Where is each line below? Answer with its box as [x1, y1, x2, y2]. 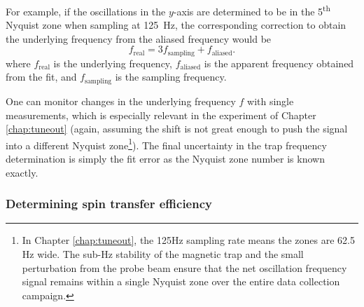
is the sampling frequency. [115, 69, 227, 84]
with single [247, 93, 294, 108]
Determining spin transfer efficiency [6, 195, 212, 212]
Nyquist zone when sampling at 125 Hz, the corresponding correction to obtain [6, 18, 346, 32]
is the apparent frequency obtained [204, 55, 354, 70]
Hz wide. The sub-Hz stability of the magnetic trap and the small [22, 246, 304, 261]
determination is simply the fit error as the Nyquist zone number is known [6, 151, 325, 165]
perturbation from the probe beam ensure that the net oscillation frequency [22, 260, 347, 275]
